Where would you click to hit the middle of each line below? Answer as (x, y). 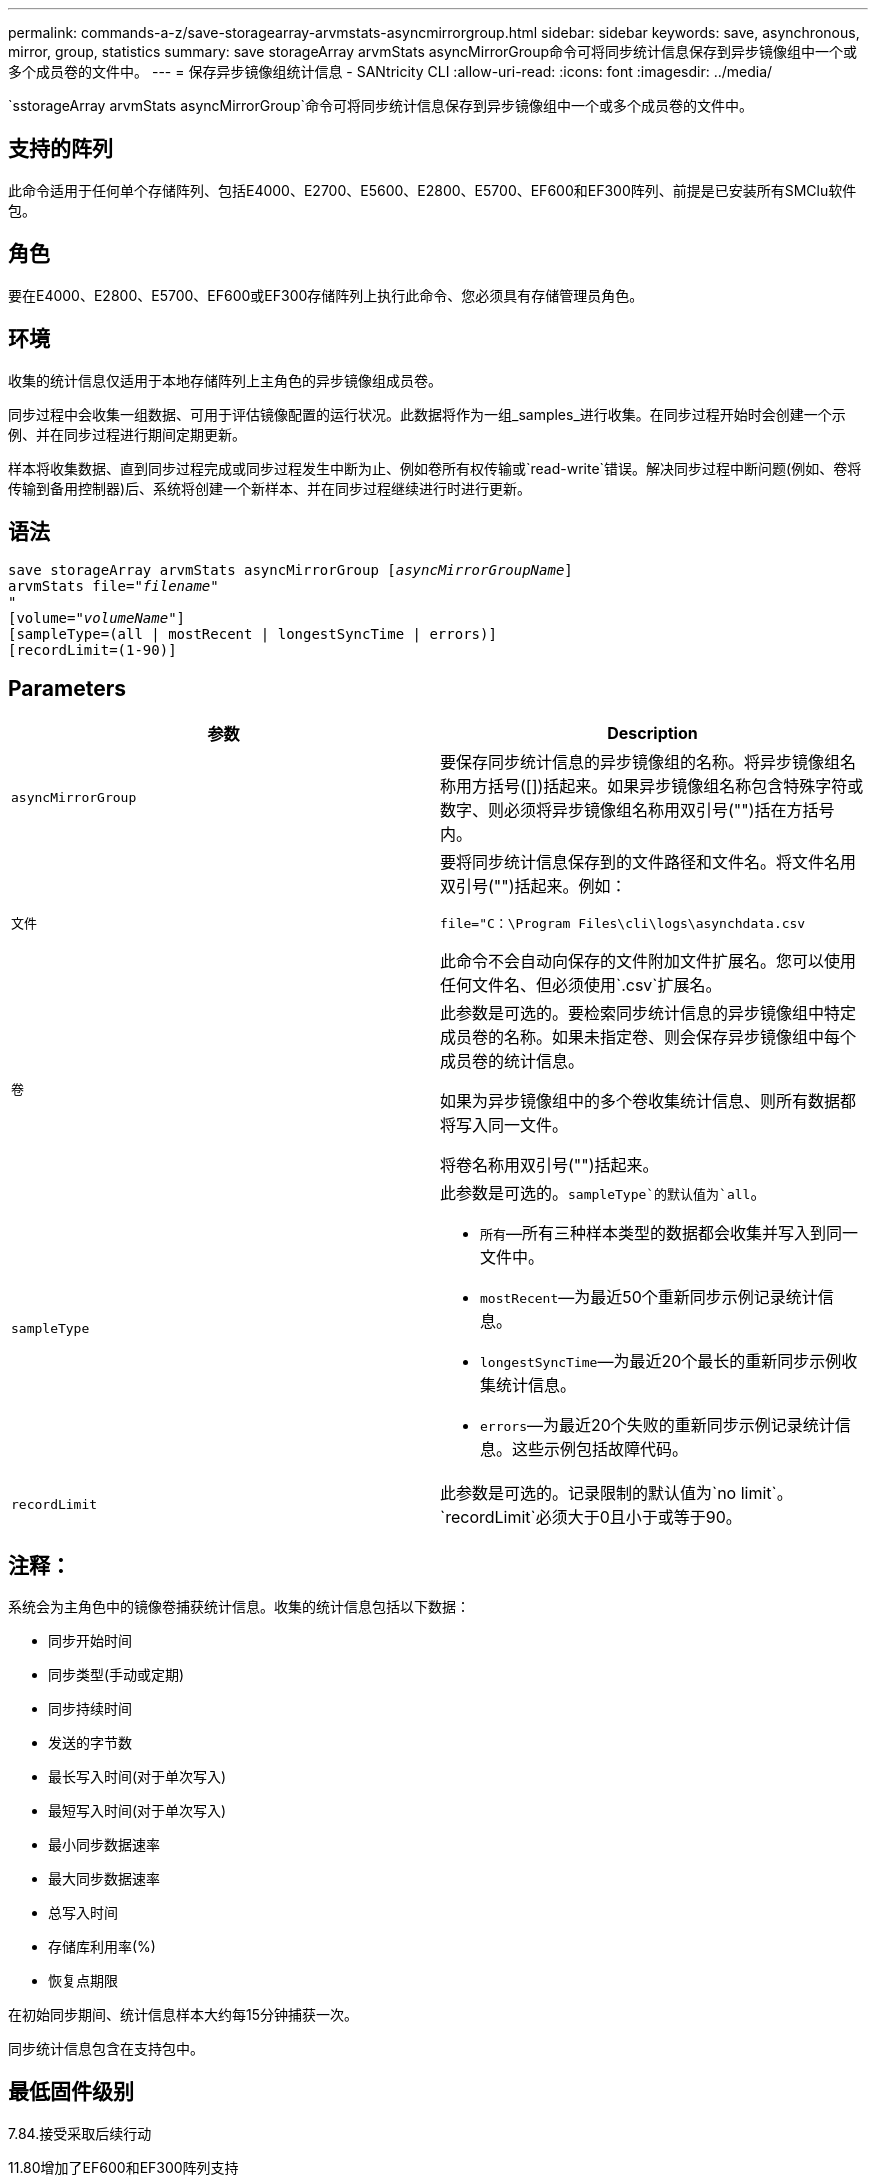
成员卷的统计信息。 (512, 1061)
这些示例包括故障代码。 (600, 1449)
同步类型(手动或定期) (116, 1675)
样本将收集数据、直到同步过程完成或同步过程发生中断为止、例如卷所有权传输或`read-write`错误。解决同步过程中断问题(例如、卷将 (435, 468)
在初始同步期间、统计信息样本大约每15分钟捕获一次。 (183, 2015)
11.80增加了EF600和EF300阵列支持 (123, 2167)
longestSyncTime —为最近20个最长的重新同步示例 (661, 1361)
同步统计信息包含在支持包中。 (106, 2049)
